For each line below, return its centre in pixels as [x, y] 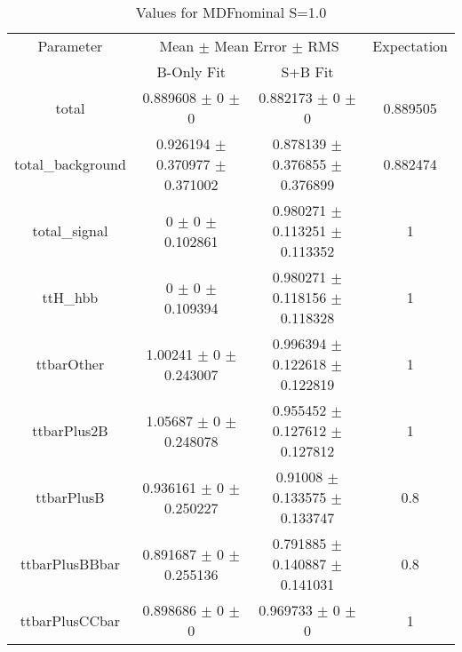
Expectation [410, 46]
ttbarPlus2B [70, 430]
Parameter [70, 46]
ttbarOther [70, 364]
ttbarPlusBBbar [70, 564]
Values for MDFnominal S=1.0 [231, 12]
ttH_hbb [70, 297]
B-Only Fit [191, 72]
